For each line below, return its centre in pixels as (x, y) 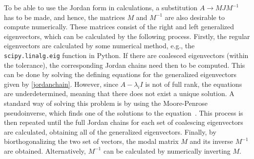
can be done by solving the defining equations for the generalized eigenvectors (120, 74)
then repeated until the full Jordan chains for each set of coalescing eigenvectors (124, 122)
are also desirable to (195, 17)
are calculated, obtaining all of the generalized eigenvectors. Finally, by (110, 131)
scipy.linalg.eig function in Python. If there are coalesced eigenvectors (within (126, 55)
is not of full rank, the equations (194, 84)
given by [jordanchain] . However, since (61, 84)
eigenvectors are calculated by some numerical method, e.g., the (99, 46)
